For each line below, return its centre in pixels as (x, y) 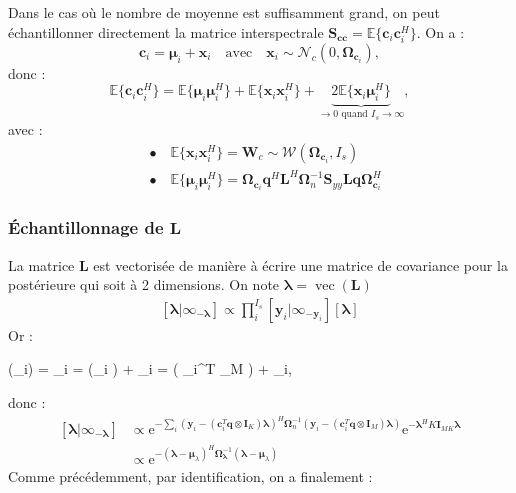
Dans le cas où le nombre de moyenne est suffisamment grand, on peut (224, 12)
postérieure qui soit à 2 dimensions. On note (144, 284)
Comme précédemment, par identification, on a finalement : (190, 475)
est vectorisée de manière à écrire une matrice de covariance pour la (300, 264)
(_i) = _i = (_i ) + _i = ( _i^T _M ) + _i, (150, 368)
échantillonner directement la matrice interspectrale (166, 31)
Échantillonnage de (86, 227)
